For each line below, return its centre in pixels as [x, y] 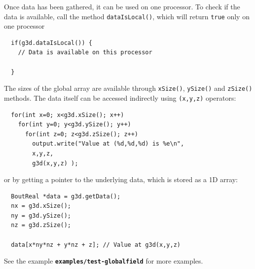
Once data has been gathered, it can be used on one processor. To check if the [122, 6]
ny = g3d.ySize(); [41, 215]
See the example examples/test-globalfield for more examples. [104, 261]
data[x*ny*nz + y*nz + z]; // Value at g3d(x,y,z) [96, 245]
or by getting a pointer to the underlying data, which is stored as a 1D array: [121, 179]
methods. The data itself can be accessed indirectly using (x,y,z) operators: [120, 97]
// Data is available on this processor [85, 53]
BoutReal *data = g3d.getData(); [66, 196]
